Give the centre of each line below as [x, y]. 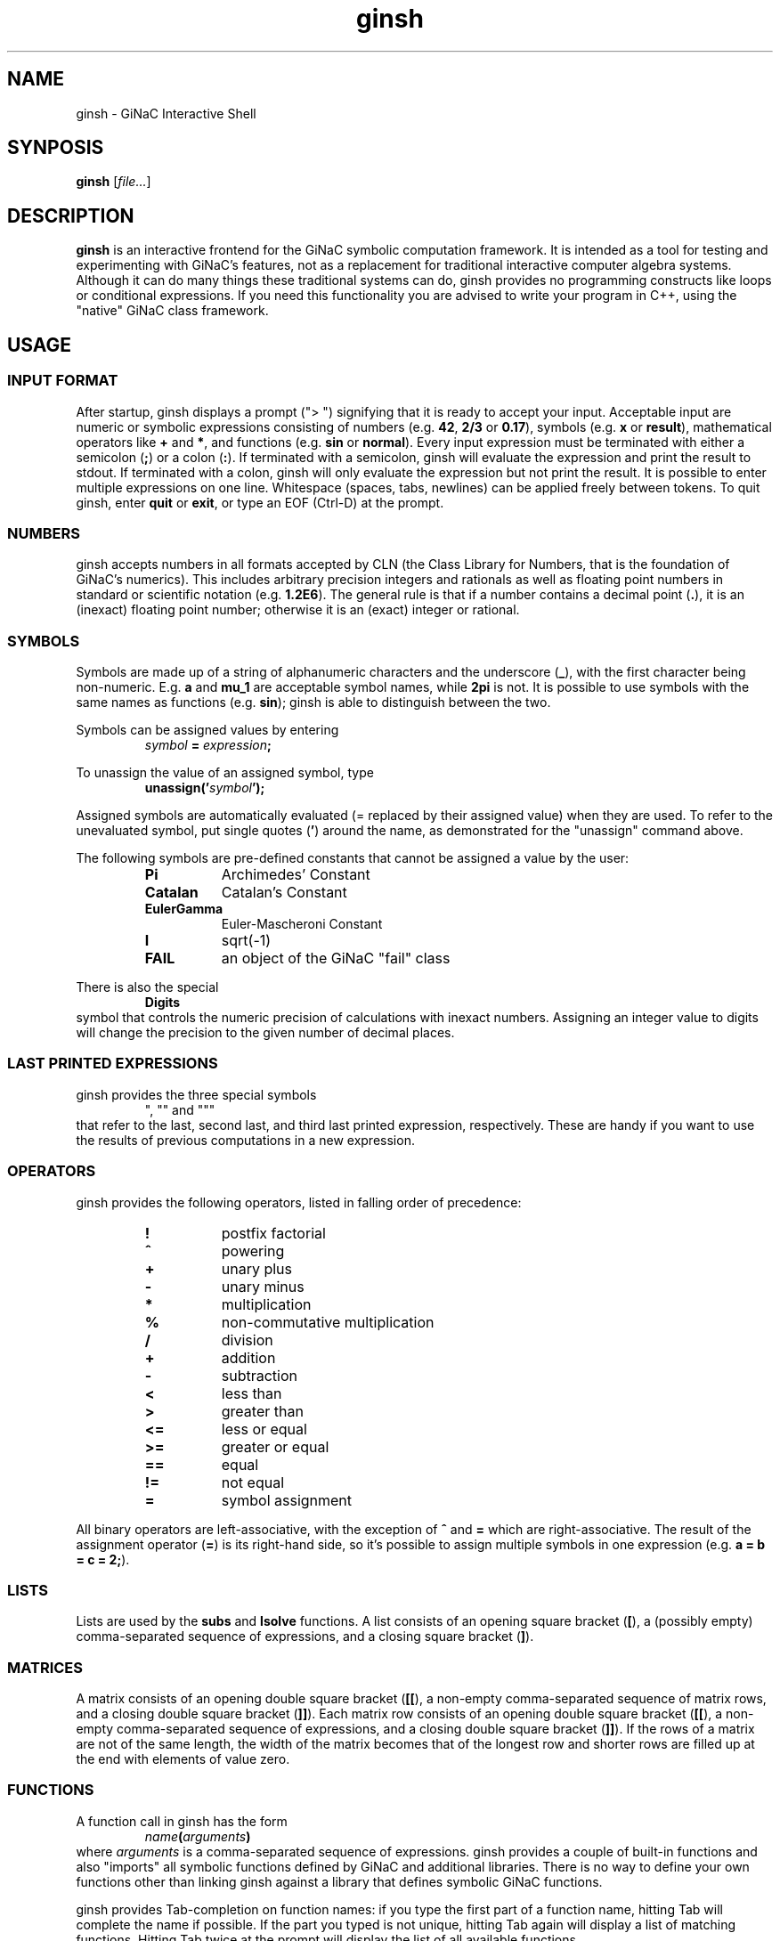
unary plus [257, 1268]
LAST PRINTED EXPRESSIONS [113, 1064]
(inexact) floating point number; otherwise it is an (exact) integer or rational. [298, 610]
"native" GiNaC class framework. [172, 311]
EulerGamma [184, 909]
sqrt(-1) [246, 940]
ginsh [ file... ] [114, 182]
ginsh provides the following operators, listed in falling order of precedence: [299, 1202]
